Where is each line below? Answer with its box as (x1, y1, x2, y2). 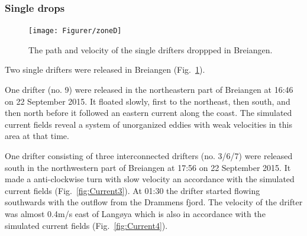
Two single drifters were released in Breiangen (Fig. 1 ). (5, 63, 205, 76)
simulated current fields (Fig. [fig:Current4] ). (5, 219, 168, 231)
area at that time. (5, 130, 69, 142)
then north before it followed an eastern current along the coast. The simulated (5, 106, 292, 119)
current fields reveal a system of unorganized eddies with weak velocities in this (5, 118, 292, 130)
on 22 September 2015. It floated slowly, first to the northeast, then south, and (5, 95, 290, 107)
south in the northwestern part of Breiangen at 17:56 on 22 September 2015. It (5, 161, 291, 173)
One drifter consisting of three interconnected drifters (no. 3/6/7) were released (5, 150, 293, 162)
